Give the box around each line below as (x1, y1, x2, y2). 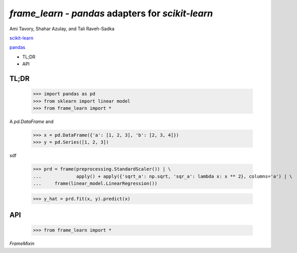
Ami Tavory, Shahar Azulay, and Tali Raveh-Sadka (9, 26, 115, 32)
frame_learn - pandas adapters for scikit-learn (9, 8, 214, 19)
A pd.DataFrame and (9, 118, 54, 124)
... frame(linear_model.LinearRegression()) (33, 181, 158, 186)
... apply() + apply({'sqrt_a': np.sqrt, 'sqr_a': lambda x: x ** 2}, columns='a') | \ (33, 173, 292, 179)
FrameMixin (9, 241, 35, 247)
